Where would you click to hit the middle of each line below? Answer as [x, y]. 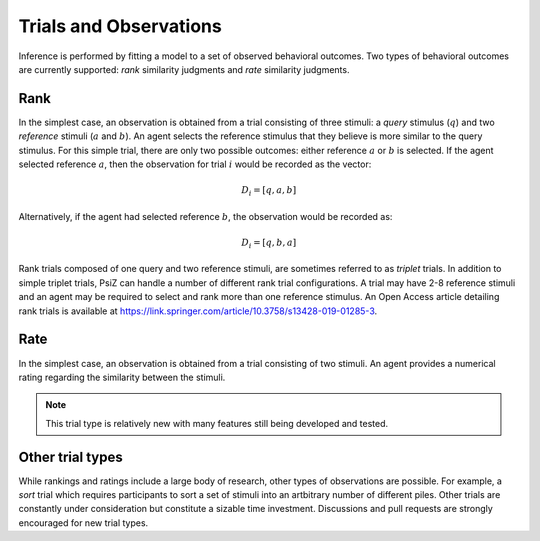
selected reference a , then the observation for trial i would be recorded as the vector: [195, 164]
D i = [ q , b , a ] [269, 243]
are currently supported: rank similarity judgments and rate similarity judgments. [184, 69]
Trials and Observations [120, 26]
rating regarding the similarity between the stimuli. [122, 377]
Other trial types [71, 456]
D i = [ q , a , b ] [269, 191]
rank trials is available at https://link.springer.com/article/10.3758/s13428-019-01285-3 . [198, 311]
